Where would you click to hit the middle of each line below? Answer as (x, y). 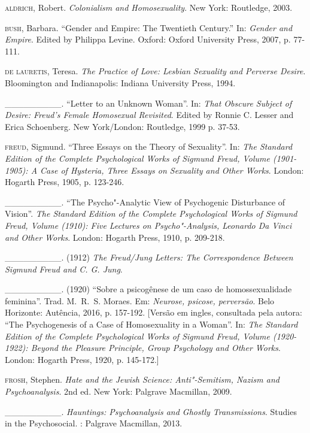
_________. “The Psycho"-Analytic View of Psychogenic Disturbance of (145, 202)
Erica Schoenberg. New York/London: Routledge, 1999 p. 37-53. (122, 126)
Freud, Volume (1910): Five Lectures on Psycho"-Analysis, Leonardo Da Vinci (148, 225)
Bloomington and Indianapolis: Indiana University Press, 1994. (120, 82)
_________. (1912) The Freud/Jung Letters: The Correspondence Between (149, 257)
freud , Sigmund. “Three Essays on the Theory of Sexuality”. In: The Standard (149, 146)
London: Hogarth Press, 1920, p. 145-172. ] (82, 359)
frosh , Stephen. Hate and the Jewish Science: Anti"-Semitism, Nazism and (142, 379)
